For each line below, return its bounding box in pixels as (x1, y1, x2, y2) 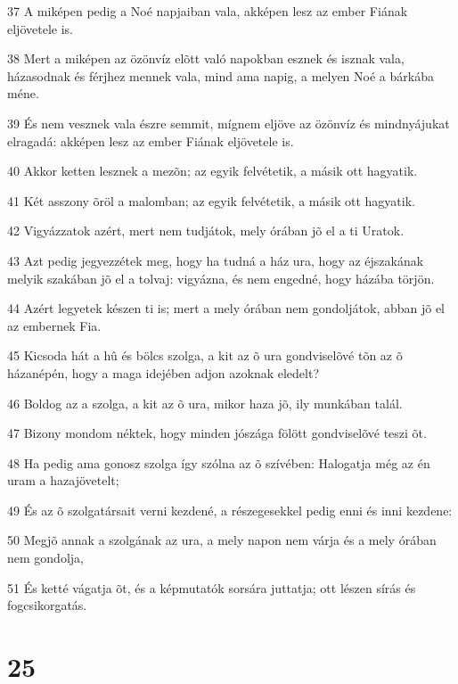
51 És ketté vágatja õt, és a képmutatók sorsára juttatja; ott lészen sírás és (7, 578, 416, 597)
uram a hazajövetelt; (7, 471, 119, 490)
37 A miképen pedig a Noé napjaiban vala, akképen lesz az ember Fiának (7, 2, 408, 20)
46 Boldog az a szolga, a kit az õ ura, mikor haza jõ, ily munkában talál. (7, 393, 403, 412)
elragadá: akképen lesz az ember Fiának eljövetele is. (7, 131, 294, 150)
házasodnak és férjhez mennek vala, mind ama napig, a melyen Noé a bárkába (7, 66, 434, 85)
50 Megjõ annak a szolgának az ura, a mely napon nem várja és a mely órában (7, 531, 437, 549)
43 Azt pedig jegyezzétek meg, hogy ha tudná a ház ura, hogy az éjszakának (7, 251, 424, 269)
